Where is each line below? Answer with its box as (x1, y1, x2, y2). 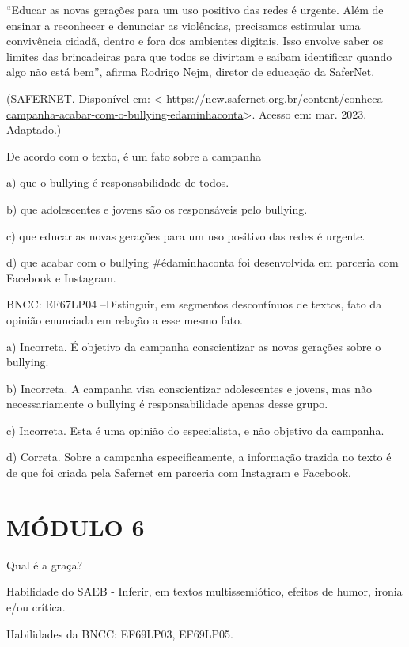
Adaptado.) (6, 121, 62, 138)
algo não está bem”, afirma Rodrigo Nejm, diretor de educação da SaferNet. (6, 63, 375, 80)
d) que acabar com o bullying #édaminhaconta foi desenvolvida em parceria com (6, 254, 399, 271)
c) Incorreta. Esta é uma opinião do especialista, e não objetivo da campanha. (6, 422, 384, 438)
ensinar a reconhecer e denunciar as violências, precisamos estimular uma (6, 17, 361, 33)
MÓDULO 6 (6, 510, 145, 543)
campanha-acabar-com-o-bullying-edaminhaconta (6, 105, 244, 122)
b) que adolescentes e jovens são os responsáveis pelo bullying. (6, 200, 308, 217)
